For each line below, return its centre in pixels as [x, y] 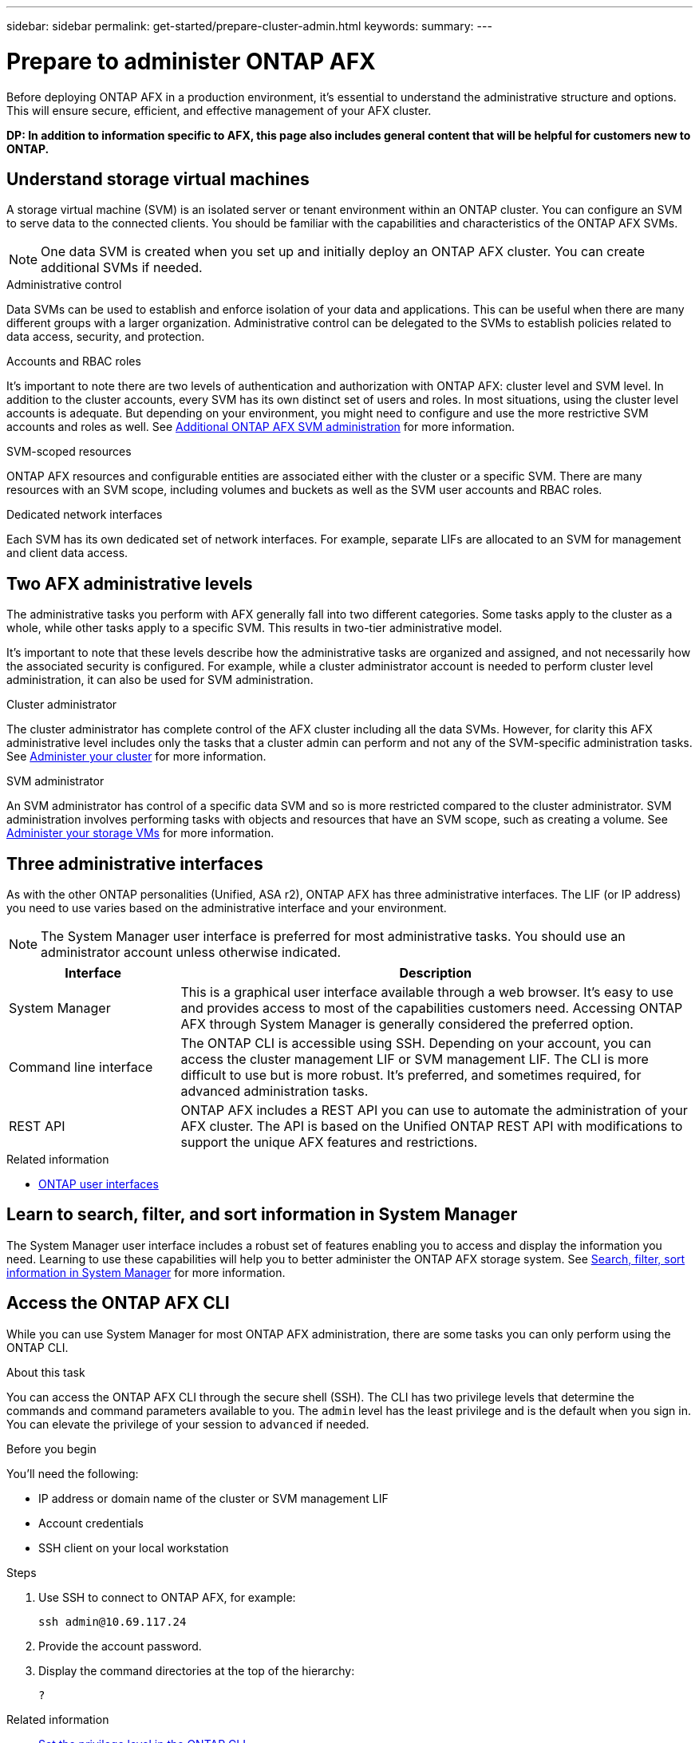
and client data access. [67, 553]
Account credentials [91, 1523]
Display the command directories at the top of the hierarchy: [197, 1670]
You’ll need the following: [73, 1473]
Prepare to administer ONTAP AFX [191, 61]
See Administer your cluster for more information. [136, 757]
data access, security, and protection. [106, 337]
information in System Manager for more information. [146, 1272]
